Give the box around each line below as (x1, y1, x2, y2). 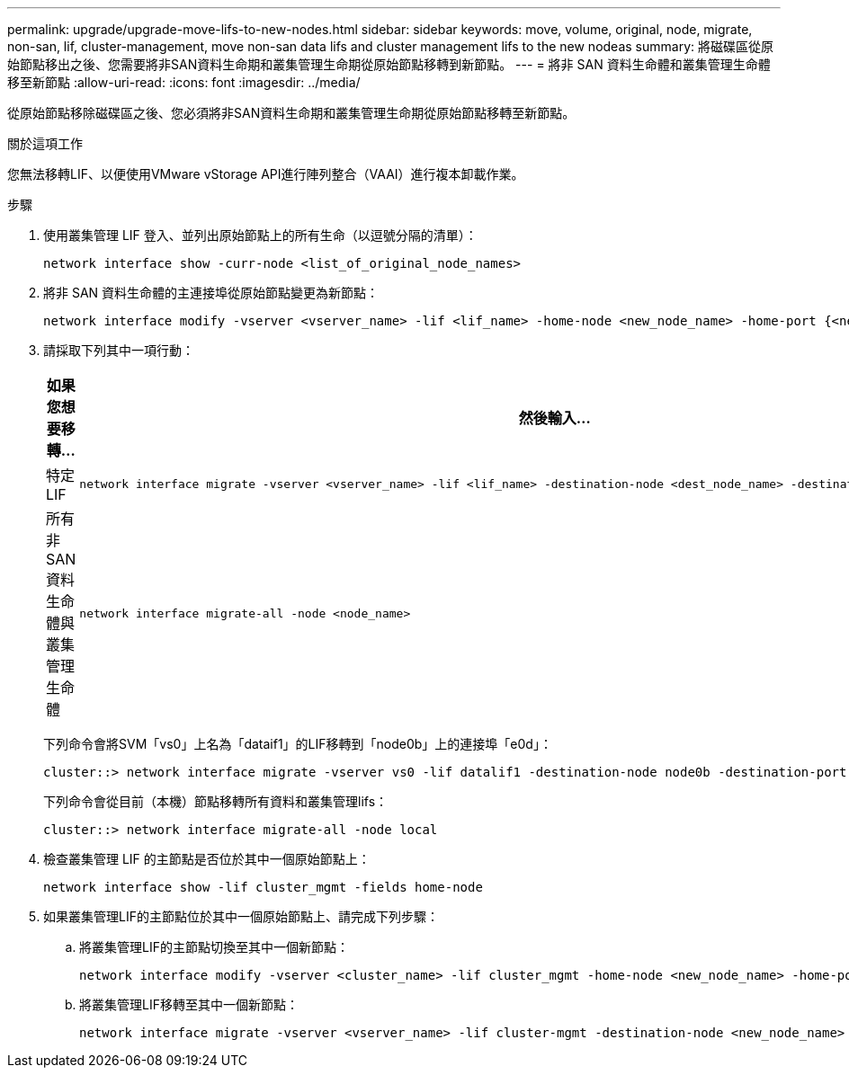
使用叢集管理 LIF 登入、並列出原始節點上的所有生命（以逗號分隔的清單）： (43, 227, 478, 243)
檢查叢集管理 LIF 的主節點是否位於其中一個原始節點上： (43, 851, 371, 866)
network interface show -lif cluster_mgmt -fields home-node (43, 880, 483, 894)
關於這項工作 (7, 136, 83, 151)
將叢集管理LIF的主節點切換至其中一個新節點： (79, 939, 349, 955)
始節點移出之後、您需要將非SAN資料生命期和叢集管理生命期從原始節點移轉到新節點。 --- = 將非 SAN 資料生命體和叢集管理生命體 (7, 57, 771, 72)
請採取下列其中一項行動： (43, 342, 194, 358)
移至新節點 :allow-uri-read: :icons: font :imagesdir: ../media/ (7, 75, 361, 90)
